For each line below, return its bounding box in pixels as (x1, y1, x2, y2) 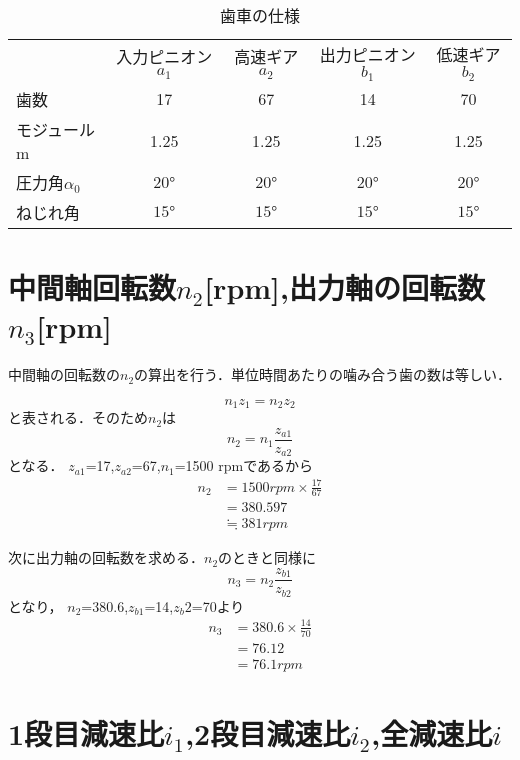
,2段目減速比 (185, 712, 351, 753)
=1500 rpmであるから (174, 455, 314, 476)
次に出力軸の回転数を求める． (8, 547, 204, 568)
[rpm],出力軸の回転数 (204, 267, 485, 308)
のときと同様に (218, 547, 317, 568)
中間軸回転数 (8, 267, 177, 308)
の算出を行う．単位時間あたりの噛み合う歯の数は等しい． (134, 364, 511, 385)
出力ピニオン (319, 43, 416, 66)
